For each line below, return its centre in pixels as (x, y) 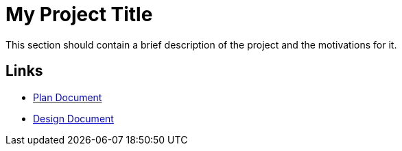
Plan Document (68, 97)
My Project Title (79, 14)
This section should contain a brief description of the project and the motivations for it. (201, 44)
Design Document (73, 118)
